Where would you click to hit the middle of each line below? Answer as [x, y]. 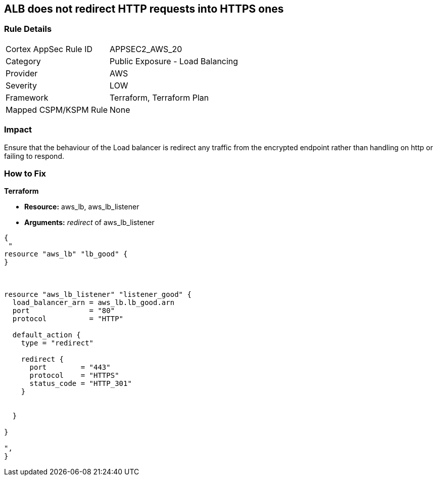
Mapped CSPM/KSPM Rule [57, 110]
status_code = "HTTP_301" [81, 384]
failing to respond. [34, 156]
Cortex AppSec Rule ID [49, 49]
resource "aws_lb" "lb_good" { [66, 254]
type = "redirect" [57, 343]
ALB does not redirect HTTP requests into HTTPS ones [144, 9]
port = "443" [70, 367]
